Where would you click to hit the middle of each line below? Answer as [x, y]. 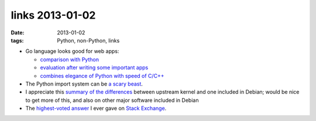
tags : [17, 40]
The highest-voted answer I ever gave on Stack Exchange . [96, 108]
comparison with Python [70, 59]
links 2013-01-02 [53, 15]
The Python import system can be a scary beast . [84, 84]
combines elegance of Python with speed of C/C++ [102, 76]
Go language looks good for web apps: [72, 51]
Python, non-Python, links [88, 40]
